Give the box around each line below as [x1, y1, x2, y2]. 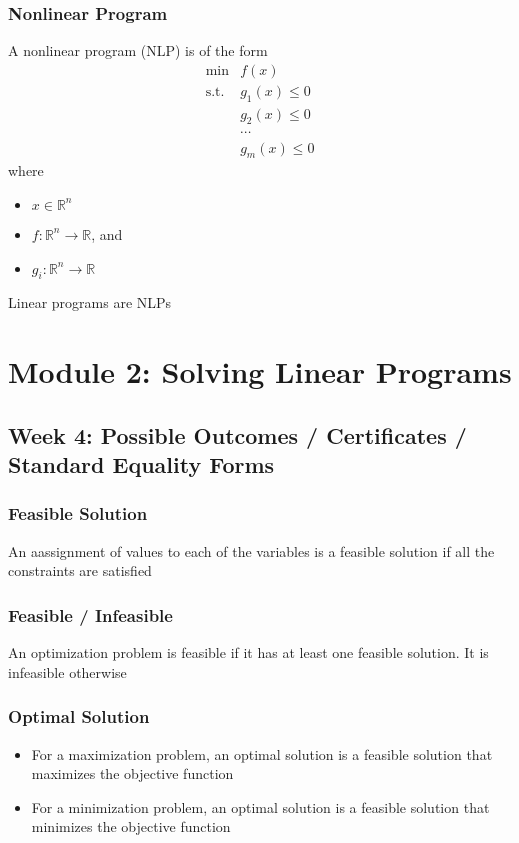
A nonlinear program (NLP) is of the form [8, 40, 268, 61]
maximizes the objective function [31, 763, 234, 784]
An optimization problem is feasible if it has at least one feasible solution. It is [8, 642, 489, 663]
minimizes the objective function [31, 816, 231, 837]
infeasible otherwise [8, 661, 127, 682]
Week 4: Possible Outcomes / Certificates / [8, 419, 467, 450]
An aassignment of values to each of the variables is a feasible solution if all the [8, 540, 495, 561]
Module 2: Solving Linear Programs [8, 351, 512, 392]
